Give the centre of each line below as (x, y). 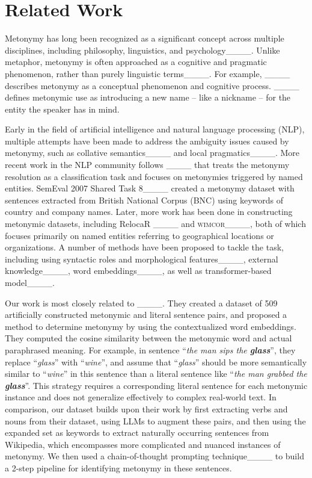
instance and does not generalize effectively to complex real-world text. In (141, 397)
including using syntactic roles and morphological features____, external (142, 259)
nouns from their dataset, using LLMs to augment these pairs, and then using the (155, 421)
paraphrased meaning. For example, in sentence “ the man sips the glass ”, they (150, 349)
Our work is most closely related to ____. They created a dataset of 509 (141, 303)
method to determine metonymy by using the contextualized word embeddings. (151, 326)
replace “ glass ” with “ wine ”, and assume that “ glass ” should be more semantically (156, 362)
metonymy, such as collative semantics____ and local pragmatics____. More (152, 153)
